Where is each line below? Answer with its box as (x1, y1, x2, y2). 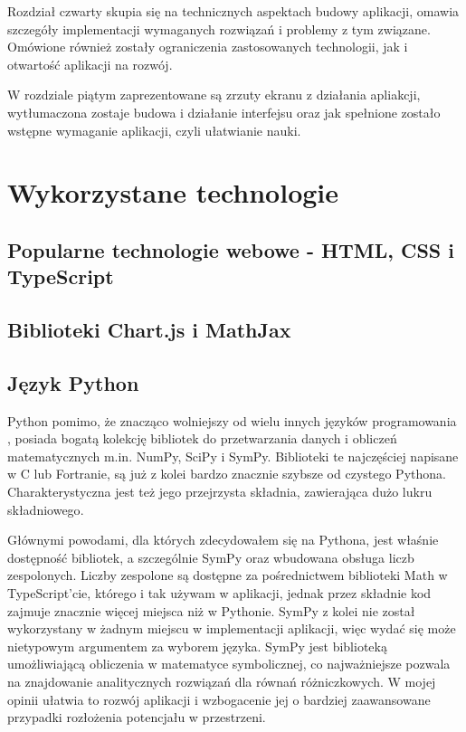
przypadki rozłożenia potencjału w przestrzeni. (7, 708, 266, 727)
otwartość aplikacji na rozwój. (7, 54, 173, 73)
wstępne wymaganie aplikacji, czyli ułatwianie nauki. (7, 120, 301, 139)
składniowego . (7, 499, 84, 518)
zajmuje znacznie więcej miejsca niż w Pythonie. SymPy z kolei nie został (7, 601, 415, 620)
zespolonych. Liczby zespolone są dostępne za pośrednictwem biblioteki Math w (7, 566, 448, 585)
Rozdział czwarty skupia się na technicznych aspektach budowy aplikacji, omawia (7, 2, 460, 20)
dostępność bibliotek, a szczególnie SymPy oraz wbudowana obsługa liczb (7, 547, 414, 566)
